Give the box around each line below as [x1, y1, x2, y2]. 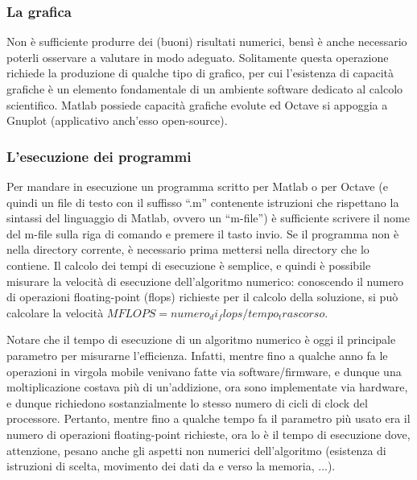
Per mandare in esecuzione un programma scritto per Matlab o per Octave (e [6, 178, 388, 194]
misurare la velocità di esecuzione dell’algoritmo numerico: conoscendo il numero [6, 272, 404, 289]
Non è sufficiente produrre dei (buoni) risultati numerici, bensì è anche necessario [6, 33, 407, 50]
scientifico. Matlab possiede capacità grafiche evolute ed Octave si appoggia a [6, 96, 388, 113]
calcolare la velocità [6, 304, 104, 321]
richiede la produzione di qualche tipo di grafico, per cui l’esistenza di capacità [6, 64, 394, 81]
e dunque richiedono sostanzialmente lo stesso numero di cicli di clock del [6, 394, 368, 411]
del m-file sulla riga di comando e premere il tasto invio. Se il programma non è [6, 225, 399, 242]
